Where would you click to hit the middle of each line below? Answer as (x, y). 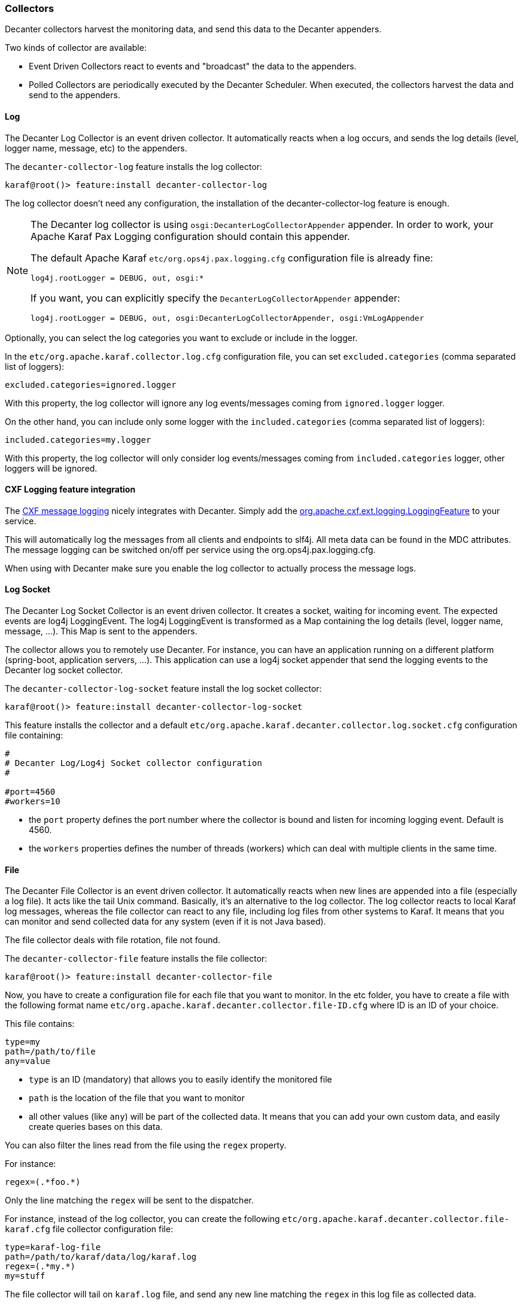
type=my (23, 1042)
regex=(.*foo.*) (43, 1182)
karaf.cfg (28, 1229)
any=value (28, 1061)
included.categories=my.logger (78, 440)
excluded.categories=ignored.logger (91, 384)
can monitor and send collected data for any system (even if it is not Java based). (165, 922)
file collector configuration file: (113, 1229)
